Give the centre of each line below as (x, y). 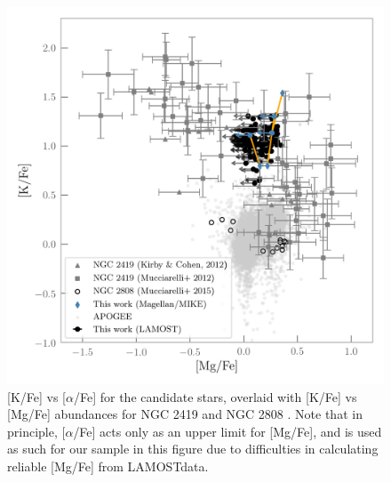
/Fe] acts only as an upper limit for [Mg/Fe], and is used (227, 431)
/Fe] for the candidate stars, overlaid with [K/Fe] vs (215, 396)
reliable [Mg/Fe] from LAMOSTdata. (108, 466)
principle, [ (36, 431)
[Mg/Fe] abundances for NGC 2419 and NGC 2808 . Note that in (185, 414)
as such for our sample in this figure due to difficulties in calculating (193, 449)
